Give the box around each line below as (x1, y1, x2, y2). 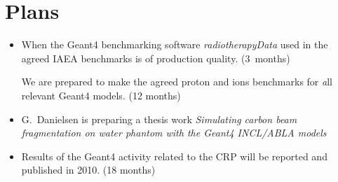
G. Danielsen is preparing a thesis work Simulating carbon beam (21, 111, 297, 126)
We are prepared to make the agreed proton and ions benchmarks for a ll (21, 74, 332, 89)
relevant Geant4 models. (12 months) (21, 87, 181, 102)
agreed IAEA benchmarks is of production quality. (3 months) (21, 50, 290, 65)
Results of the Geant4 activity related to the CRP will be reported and (21, 148, 327, 163)
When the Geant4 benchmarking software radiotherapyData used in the (21, 37, 328, 52)
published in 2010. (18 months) (21, 162, 156, 177)
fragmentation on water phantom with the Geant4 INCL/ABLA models (21, 125, 327, 140)
